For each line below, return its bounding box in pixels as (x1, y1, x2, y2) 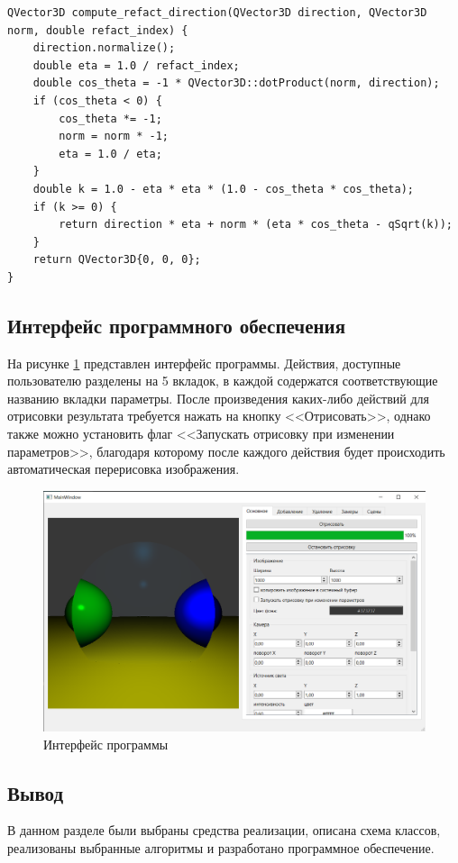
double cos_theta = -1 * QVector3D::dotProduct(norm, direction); (32, 77, 440, 90)
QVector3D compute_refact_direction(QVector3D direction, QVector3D (7, 6, 427, 19)
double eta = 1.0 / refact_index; (32, 59, 240, 72)
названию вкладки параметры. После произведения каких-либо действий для (7, 388, 429, 407)
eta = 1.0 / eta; (59, 147, 162, 160)
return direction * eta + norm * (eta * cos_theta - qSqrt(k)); (59, 218, 453, 232)
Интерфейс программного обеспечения (7, 311, 346, 339)
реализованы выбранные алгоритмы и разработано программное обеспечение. (7, 838, 435, 857)
